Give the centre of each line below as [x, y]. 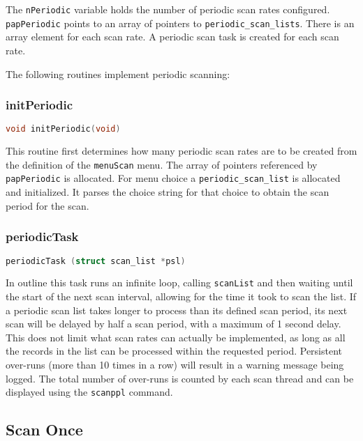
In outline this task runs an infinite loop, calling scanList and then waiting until [179, 283]
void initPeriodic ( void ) [63, 129]
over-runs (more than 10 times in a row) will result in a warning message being [175, 364]
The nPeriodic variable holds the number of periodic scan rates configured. [168, 9]
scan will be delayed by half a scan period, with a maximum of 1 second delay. [173, 324]
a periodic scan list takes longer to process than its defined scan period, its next [177, 310]
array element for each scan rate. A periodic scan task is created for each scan [172, 37]
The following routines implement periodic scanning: [118, 73]
